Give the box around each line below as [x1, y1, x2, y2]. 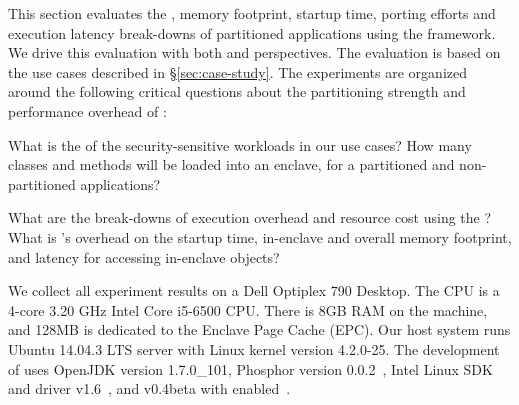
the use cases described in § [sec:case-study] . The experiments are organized [8, 61, 467, 82]
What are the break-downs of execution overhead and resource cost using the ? [8, 207, 492, 228]
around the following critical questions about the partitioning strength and [8, 81, 466, 102]
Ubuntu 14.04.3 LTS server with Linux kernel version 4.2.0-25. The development [8, 338, 500, 359]
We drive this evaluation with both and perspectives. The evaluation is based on [8, 42, 501, 63]
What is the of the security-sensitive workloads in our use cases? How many [8, 134, 472, 155]
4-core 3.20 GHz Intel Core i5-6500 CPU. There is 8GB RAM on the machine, [8, 299, 488, 320]
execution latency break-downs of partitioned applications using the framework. [8, 22, 496, 43]
